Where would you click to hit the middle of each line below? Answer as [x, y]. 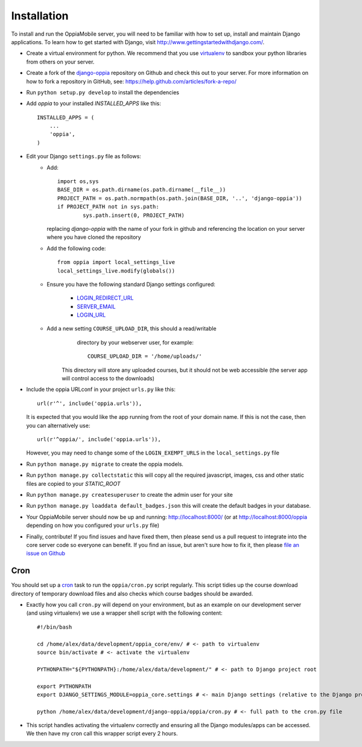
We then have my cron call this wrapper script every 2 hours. [102, 734]
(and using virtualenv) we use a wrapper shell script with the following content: [124, 613]
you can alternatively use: [58, 425]
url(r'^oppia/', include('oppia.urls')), [99, 439]
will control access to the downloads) [108, 378]
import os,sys [78, 182]
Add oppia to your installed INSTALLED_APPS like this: [94, 103]
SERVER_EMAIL [96, 306]
